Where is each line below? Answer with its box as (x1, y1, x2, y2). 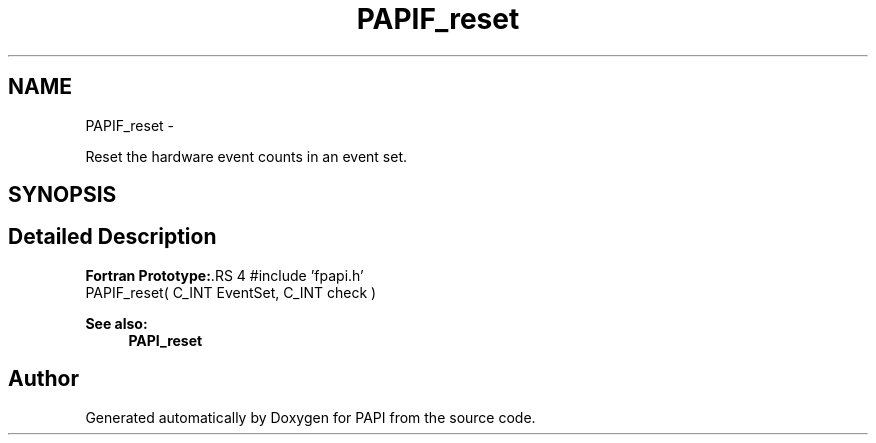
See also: (85, 314, 148, 332)
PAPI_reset (128, 331, 203, 349)
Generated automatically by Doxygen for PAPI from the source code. (85, 408, 536, 426)
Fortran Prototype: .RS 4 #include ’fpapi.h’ (85, 266, 364, 284)
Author (8, 366, 79, 392)
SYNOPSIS (8, 182, 117, 208)
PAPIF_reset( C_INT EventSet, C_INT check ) (85, 283, 377, 301)
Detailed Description (8, 224, 217, 250)
